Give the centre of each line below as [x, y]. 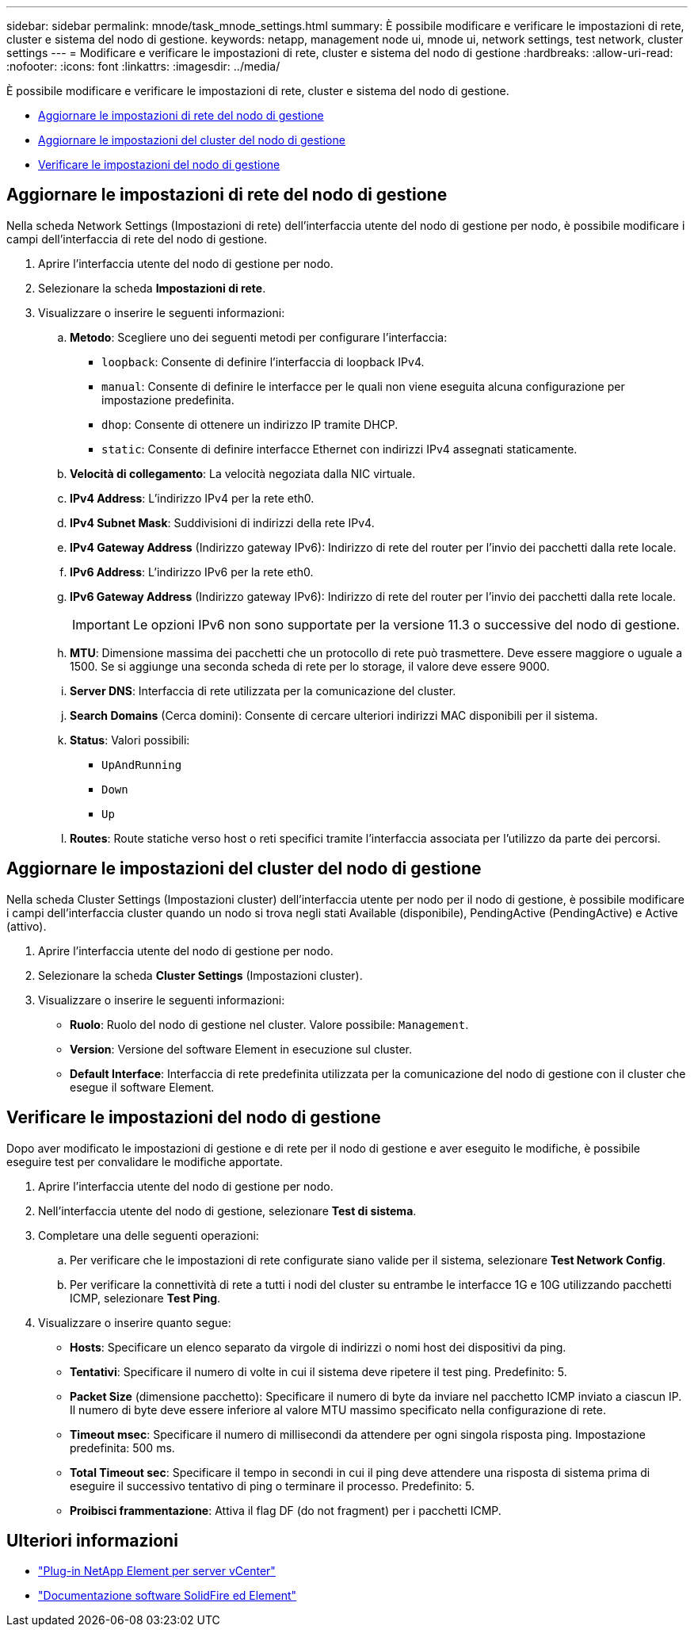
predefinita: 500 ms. [122, 1448]
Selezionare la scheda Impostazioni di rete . [152, 288]
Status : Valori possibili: [130, 740]
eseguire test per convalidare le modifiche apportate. [145, 1161]
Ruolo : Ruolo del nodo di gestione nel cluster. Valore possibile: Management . [269, 1024]
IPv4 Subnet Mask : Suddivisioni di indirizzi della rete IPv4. [222, 522]
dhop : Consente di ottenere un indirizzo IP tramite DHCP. [250, 424]
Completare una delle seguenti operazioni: [149, 1235]
